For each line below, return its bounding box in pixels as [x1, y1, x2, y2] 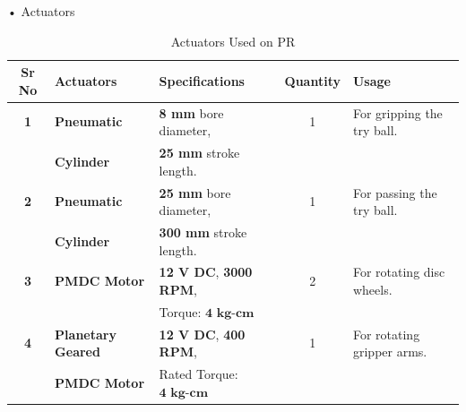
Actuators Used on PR [170, 31, 296, 50]
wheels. [352, 279, 393, 298]
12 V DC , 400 [159, 324, 246, 343]
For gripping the [352, 103, 443, 122]
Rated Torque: [159, 365, 238, 383]
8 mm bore [159, 103, 224, 122]
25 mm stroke [159, 143, 240, 162]
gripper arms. [352, 342, 427, 361]
